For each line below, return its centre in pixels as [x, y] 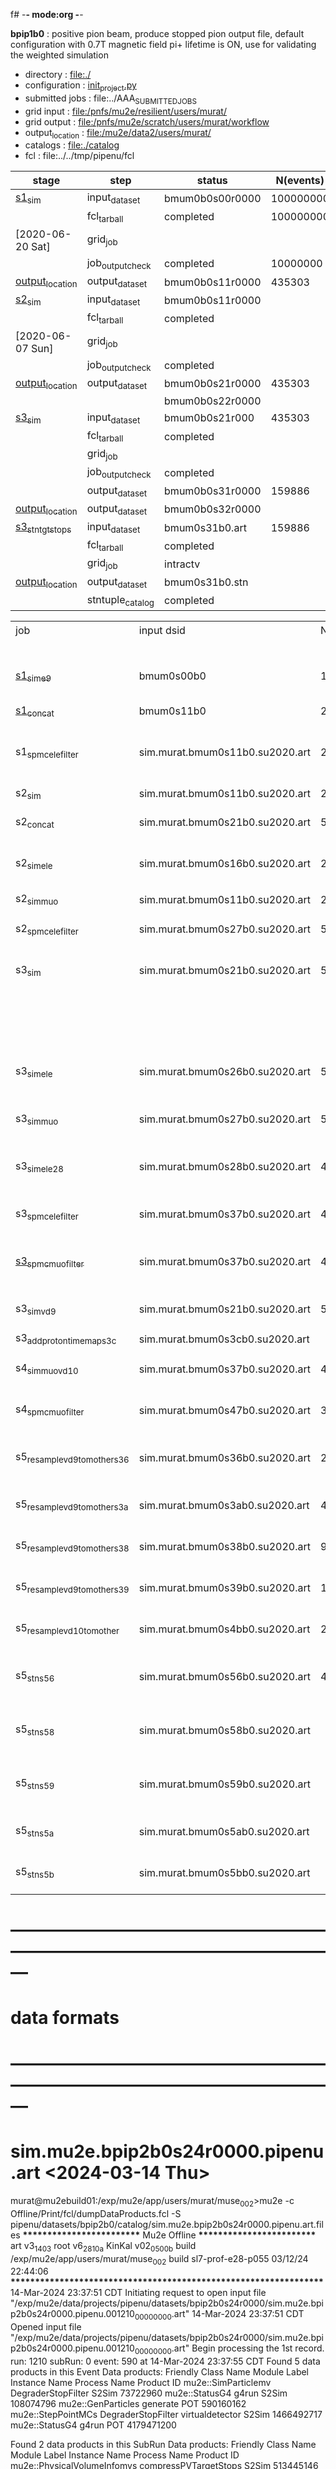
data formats [65, 2017]
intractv [182, 564]
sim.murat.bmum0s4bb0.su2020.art [224, 1629]
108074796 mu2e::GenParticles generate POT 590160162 [128, 2403]
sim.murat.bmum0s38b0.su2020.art [224, 1546]
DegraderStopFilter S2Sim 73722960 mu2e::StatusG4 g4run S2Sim [149, 2393]
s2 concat [35, 822]
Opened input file [46, 2327]
